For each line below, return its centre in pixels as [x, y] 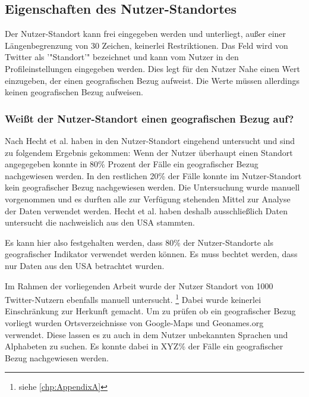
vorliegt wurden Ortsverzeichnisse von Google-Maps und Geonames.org [134, 322]
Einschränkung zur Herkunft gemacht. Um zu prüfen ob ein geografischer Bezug [150, 311]
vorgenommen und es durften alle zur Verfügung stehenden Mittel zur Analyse [148, 198]
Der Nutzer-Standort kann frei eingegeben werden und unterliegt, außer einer [146, 34]
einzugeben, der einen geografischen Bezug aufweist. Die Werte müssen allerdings [152, 80]
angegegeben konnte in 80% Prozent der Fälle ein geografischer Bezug [132, 164]
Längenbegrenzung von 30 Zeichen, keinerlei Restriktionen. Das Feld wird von [146, 45]
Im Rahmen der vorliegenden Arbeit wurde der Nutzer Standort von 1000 [139, 285]
